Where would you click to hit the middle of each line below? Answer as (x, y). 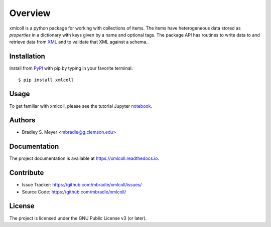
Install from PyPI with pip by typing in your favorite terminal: (71, 68)
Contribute (27, 173)
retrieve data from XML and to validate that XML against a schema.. (79, 42)
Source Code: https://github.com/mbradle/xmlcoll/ (74, 192)
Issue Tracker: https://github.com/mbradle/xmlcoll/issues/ (82, 185)
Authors (22, 120)
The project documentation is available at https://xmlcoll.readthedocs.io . (84, 158)
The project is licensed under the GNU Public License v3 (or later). (78, 218)
